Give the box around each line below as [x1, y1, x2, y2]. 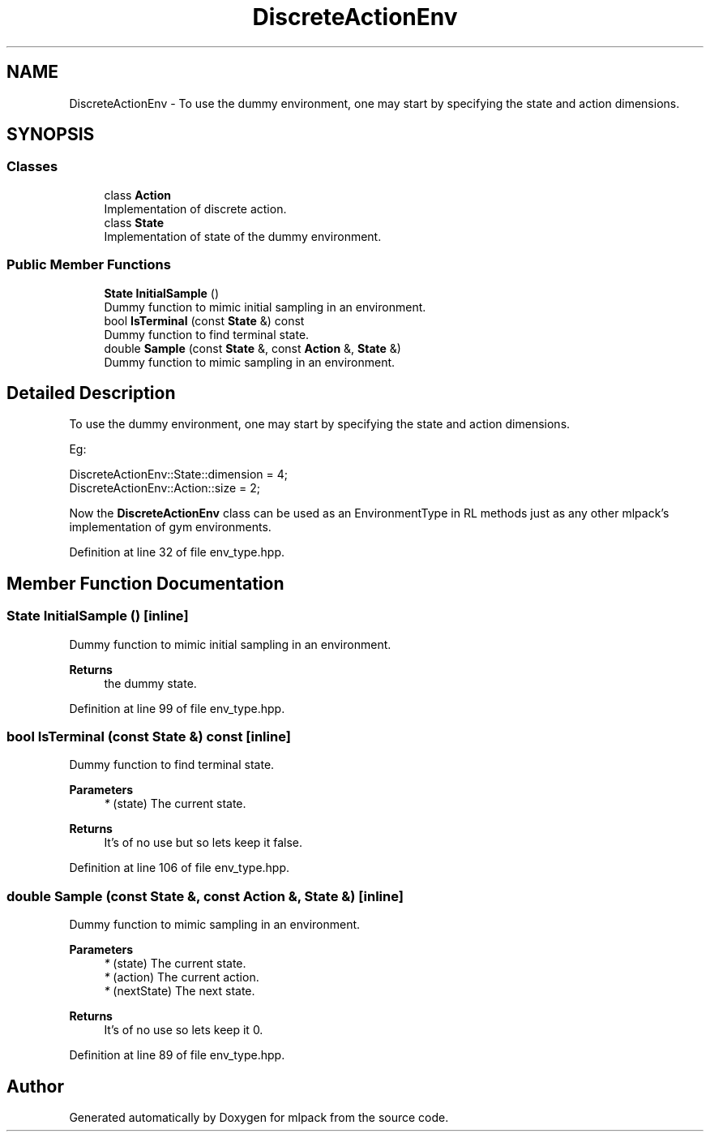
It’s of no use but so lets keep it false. [104, 835, 303, 850]
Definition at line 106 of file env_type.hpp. [69, 861, 290, 875]
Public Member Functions [6, 256, 171, 273]
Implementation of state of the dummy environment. [104, 229, 382, 243]
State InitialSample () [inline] [6, 608, 189, 625]
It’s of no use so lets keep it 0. [104, 1023, 263, 1037]
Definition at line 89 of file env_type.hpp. [69, 1048, 285, 1063]
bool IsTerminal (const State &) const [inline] [6, 728, 291, 745]
